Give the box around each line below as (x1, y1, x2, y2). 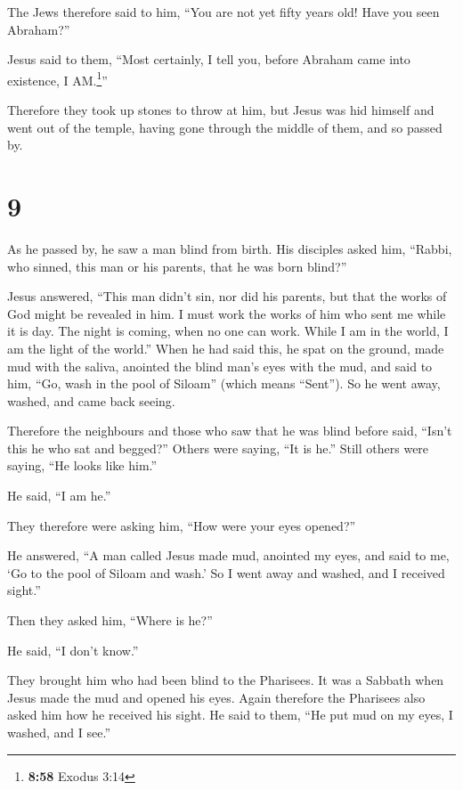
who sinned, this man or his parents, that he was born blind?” (7, 257, 347, 275)
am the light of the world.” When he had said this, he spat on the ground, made (7, 338, 444, 357)
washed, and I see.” (7, 723, 111, 741)
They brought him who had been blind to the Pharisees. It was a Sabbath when (7, 671, 444, 689)
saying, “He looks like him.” (7, 456, 158, 475)
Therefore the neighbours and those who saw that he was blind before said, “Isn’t (7, 421, 452, 440)
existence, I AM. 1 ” (7, 68, 108, 89)
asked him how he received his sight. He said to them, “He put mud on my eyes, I (7, 705, 453, 724)
